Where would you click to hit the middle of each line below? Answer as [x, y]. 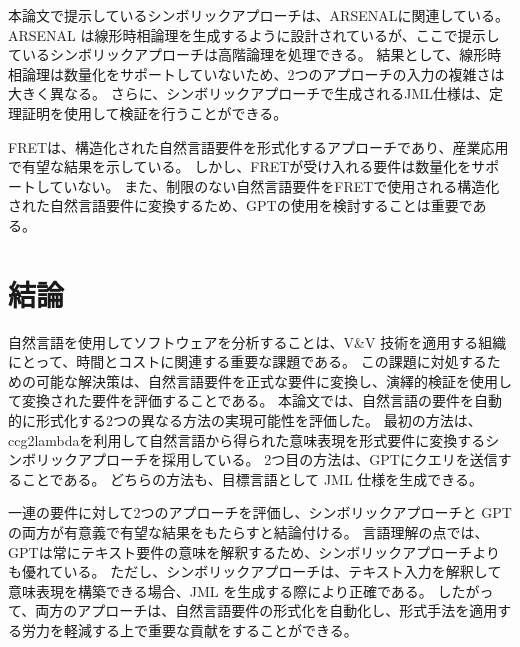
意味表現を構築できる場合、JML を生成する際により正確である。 [220, 590]
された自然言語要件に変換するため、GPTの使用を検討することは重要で [240, 205]
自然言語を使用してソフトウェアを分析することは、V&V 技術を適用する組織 [257, 341]
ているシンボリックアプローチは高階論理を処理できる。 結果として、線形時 [255, 54]
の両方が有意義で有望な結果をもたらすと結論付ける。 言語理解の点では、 [248, 532]
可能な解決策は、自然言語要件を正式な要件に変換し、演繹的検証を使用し [273, 380]
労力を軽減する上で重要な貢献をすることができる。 [189, 629]
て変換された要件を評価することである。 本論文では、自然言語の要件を [241, 400]
